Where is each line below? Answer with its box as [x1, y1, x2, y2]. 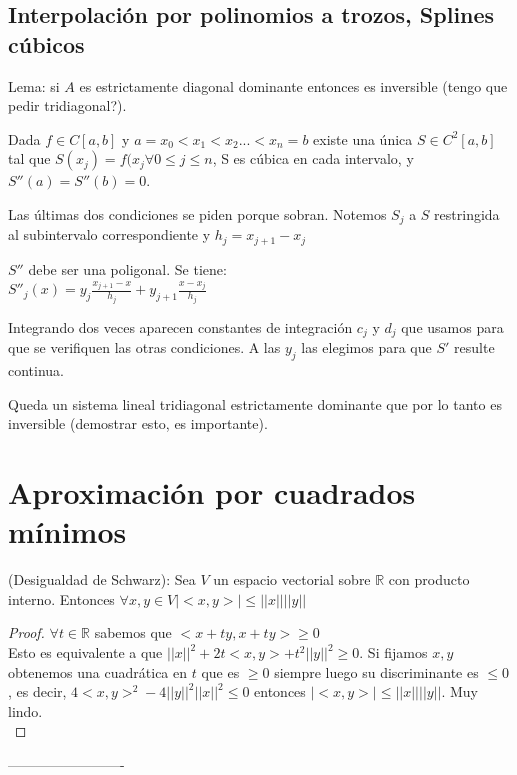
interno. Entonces [8, 588, 115, 609]
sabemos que [94, 622, 172, 643]
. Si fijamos [359, 642, 428, 663]
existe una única [313, 128, 413, 149]
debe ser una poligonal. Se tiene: [28, 258, 227, 279]
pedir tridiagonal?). [8, 95, 127, 116]
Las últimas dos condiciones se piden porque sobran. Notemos [8, 203, 387, 224]
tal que [8, 148, 51, 169]
